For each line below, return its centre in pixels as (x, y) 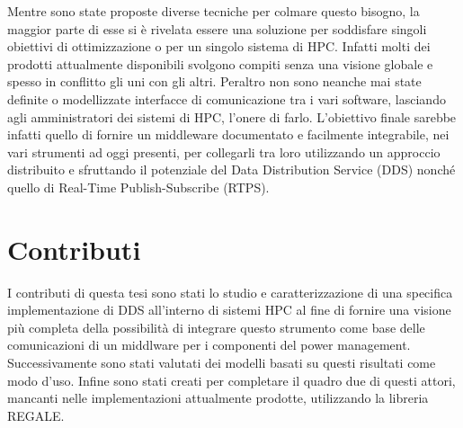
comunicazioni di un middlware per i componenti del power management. (209, 345)
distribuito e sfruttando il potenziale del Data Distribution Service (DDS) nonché (231, 169)
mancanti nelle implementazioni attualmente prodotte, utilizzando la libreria (218, 398)
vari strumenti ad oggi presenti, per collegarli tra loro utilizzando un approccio (224, 152)
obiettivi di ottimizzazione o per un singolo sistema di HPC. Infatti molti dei (219, 46)
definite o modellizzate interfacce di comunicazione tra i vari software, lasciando (227, 98)
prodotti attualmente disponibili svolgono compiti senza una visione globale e (220, 63)
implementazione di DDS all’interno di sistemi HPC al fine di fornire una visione (229, 310)
